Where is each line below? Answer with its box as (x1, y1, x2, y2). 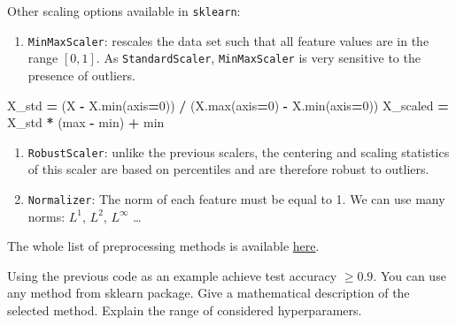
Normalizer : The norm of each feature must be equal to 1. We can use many (27, 190, 445, 208)
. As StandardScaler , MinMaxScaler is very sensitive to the (96, 49, 421, 67)
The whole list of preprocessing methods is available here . (7, 237, 320, 255)
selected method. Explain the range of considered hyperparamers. (7, 301, 362, 320)
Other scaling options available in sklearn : (7, 2, 241, 19)
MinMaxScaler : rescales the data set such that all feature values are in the (27, 31, 429, 49)
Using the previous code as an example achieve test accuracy (7, 266, 337, 284)
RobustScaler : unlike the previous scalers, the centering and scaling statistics (27, 142, 450, 161)
